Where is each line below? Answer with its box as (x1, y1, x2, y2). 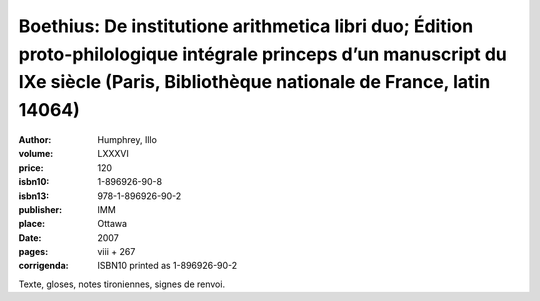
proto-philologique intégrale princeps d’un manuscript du (18, 43, 507, 65)
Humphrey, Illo (97, 133, 157, 145)
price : (18, 161, 44, 174)
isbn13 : (18, 190, 50, 202)
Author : (18, 133, 52, 145)
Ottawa (97, 218, 128, 230)
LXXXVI (97, 148, 129, 160)
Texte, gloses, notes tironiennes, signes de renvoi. (18, 278, 225, 290)
